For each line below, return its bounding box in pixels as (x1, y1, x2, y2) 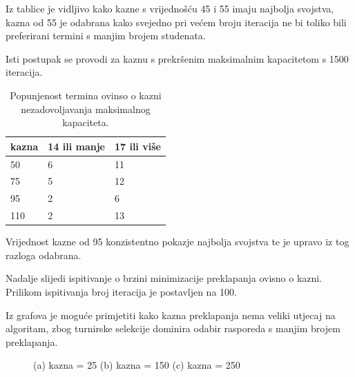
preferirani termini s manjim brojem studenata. (6, 28, 206, 43)
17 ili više (114, 139, 161, 153)
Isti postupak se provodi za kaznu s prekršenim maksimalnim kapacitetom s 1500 (6, 51, 349, 65)
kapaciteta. (62, 115, 109, 130)
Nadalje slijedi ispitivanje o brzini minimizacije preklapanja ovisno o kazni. (6, 271, 323, 285)
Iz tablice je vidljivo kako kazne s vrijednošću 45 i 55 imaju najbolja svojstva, (6, 1, 334, 15)
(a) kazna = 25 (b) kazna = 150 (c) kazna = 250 (33, 358, 240, 372)
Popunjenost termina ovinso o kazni (10, 88, 162, 102)
